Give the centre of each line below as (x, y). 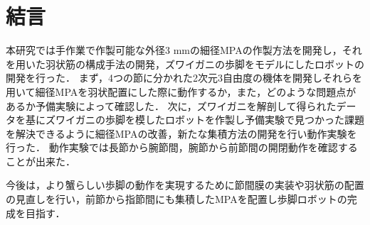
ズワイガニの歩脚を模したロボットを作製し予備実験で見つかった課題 (205, 120)
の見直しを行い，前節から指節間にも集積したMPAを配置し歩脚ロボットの (176, 199)
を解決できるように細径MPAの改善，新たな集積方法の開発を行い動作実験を (181, 133)
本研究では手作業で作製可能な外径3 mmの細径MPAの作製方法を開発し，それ (184, 50)
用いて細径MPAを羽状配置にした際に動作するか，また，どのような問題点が (181, 91)
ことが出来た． (41, 161)
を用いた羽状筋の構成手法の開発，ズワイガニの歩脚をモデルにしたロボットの (185, 64)
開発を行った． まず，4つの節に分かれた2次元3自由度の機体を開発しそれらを (184, 78)
